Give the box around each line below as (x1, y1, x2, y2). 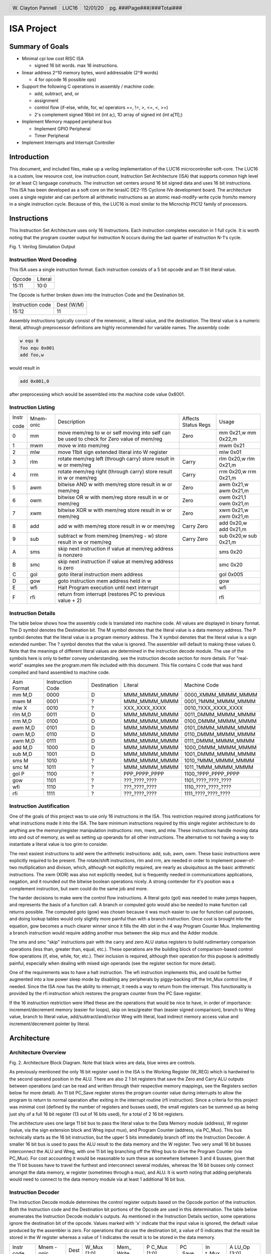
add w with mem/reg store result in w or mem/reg (58, 523, 175, 530)
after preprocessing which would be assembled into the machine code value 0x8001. (9, 391, 185, 397)
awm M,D (12, 724, 35, 731)
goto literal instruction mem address (58, 571, 143, 578)
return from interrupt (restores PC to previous (58, 591, 165, 598)
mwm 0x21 (219, 442, 245, 449)
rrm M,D (12, 718, 32, 724)
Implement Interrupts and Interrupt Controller (22, 139, 115, 145)
